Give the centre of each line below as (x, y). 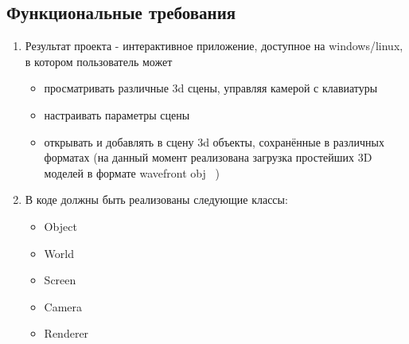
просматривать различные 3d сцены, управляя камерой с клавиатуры (211, 88)
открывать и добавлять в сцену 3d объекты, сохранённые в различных (214, 141)
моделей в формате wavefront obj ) (132, 172)
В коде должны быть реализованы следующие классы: (156, 199)
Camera (63, 306)
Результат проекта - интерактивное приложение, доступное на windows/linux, (214, 46)
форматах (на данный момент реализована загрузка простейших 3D (208, 157)
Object (60, 226)
